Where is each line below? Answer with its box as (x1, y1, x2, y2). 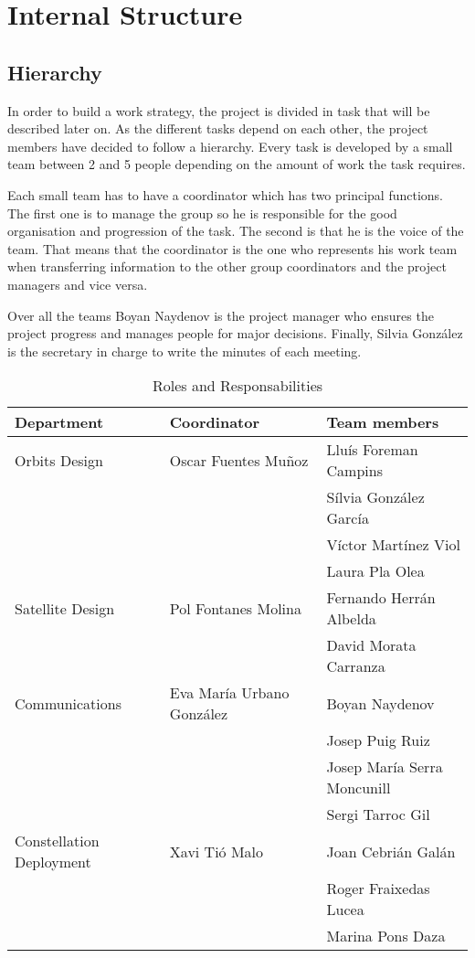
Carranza (326, 655, 385, 677)
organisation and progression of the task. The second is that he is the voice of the (7, 221, 464, 240)
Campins (326, 460, 383, 482)
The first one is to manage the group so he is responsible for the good (7, 203, 397, 222)
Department (15, 411, 104, 433)
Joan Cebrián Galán (326, 840, 456, 862)
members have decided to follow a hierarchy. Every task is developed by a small (7, 136, 453, 155)
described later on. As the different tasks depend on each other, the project (7, 119, 428, 138)
